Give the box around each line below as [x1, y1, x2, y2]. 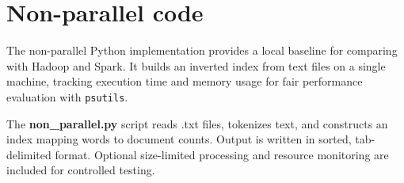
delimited [6, 146, 51, 162]
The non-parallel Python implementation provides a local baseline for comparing [6, 42, 398, 59]
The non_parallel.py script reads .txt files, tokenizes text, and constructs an [6, 115, 388, 132]
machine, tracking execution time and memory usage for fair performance [6, 73, 363, 90]
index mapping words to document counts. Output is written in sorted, [6, 131, 352, 147]
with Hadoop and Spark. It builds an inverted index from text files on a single [6, 57, 386, 74]
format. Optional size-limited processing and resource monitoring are [55, 146, 389, 162]
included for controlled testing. [6, 162, 155, 178]
